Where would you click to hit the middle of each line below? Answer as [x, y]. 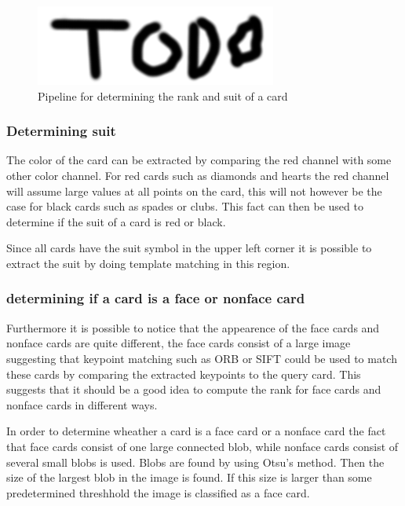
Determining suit [61, 131]
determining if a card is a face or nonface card [156, 298]
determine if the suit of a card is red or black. [116, 221]
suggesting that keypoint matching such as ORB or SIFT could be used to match [202, 358]
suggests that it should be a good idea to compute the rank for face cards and [194, 389]
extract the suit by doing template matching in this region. [148, 263]
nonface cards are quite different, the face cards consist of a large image [179, 343]
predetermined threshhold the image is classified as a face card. [158, 492]
